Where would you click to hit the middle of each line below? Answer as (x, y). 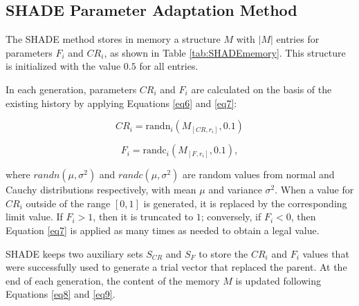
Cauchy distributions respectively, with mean (101, 190)
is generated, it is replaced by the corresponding (245, 203)
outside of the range (68, 203)
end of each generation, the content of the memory (113, 280)
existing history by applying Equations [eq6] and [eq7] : (121, 103)
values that (326, 253)
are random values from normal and (259, 174)
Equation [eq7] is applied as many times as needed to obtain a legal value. (163, 230)
